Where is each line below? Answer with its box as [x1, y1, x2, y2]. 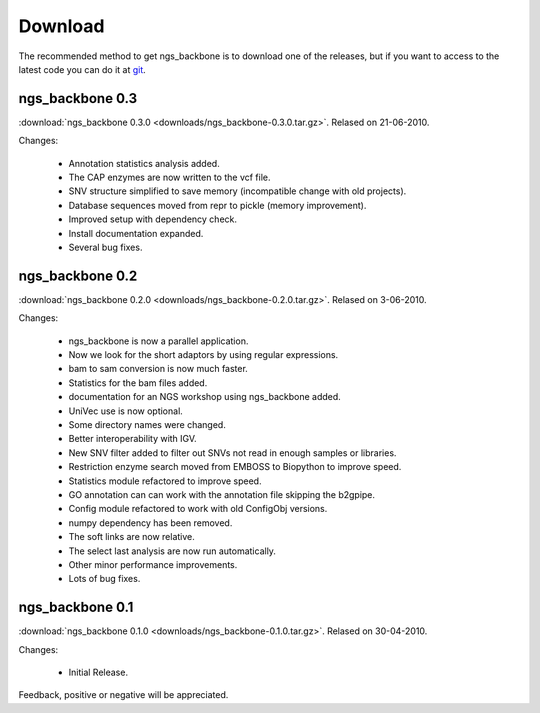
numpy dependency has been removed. [68, 516, 233, 529]
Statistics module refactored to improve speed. [68, 475, 262, 487]
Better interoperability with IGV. [68, 433, 197, 445]
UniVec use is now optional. [68, 405, 184, 417]
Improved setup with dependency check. [68, 213, 238, 225]
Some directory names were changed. [68, 419, 227, 430]
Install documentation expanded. [68, 227, 204, 239]
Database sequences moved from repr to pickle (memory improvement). [68, 199, 367, 211]
